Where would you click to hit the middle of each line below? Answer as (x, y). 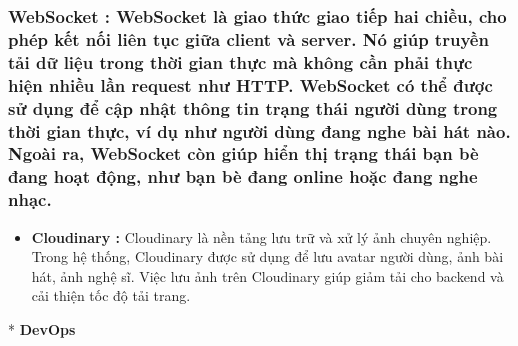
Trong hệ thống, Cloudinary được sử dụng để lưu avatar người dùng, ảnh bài (267, 256)
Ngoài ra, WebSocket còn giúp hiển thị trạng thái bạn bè (243, 153)
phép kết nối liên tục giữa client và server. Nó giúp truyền (248, 38)
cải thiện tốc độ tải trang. (111, 295)
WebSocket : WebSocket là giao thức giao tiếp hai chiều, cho (257, 15)
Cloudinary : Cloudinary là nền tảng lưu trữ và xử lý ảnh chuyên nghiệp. (261, 236)
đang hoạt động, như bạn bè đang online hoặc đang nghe (243, 176)
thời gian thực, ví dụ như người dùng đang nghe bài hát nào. (259, 130)
